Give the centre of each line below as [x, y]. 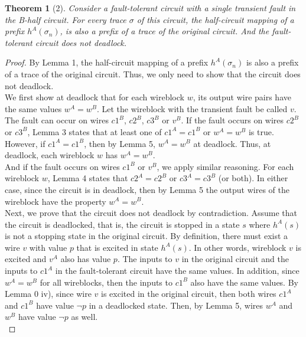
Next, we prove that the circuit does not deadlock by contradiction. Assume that [151, 213]
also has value [86, 259]
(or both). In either [253, 178]
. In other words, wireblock [237, 247]
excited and [26, 259]
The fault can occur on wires [57, 120]
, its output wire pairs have [242, 97]
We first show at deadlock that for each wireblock [95, 97]
